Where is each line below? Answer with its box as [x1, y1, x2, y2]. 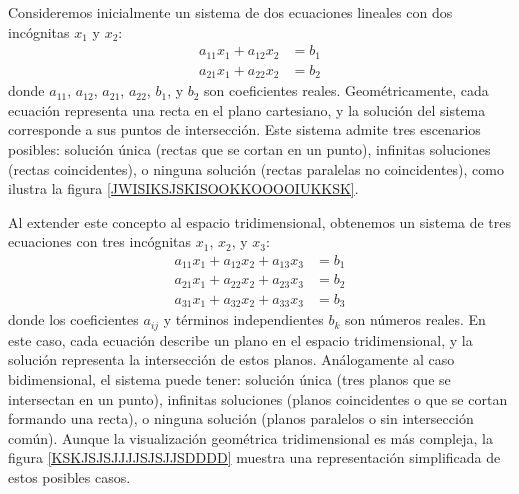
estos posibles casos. [8, 466, 131, 487]
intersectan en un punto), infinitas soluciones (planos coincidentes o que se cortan [8, 388, 508, 409]
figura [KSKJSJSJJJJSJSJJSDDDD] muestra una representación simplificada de [8, 447, 501, 468]
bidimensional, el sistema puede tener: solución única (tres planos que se [8, 369, 451, 389]
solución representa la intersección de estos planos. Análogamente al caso [8, 349, 455, 370]
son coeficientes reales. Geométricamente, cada [204, 80, 489, 101]
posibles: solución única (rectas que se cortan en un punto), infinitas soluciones [8, 138, 491, 159]
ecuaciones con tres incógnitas [8, 231, 192, 252]
